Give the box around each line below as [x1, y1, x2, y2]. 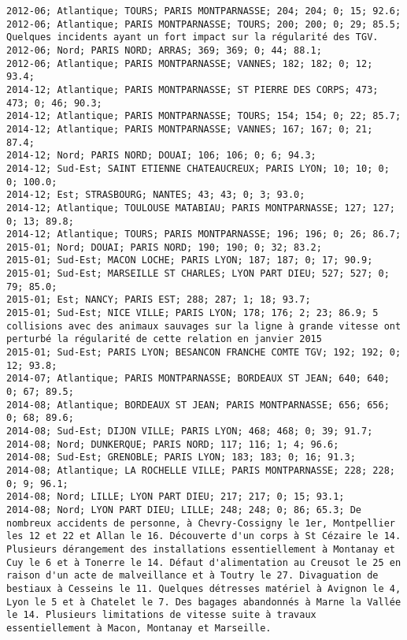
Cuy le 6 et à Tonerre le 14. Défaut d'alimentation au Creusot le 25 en [6, 556, 401, 568]
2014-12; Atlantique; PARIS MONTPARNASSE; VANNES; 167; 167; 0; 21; [6, 123, 373, 135]
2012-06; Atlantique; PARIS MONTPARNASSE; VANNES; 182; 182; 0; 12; [6, 58, 373, 69]
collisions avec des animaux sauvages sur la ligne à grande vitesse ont [6, 320, 401, 332]
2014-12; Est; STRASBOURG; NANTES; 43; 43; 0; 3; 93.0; [6, 189, 305, 201]
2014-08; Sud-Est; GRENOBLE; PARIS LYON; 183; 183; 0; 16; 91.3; [6, 452, 356, 463]
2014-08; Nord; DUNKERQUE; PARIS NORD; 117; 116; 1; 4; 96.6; [6, 438, 339, 450]
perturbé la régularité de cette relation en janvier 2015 [6, 333, 322, 345]
